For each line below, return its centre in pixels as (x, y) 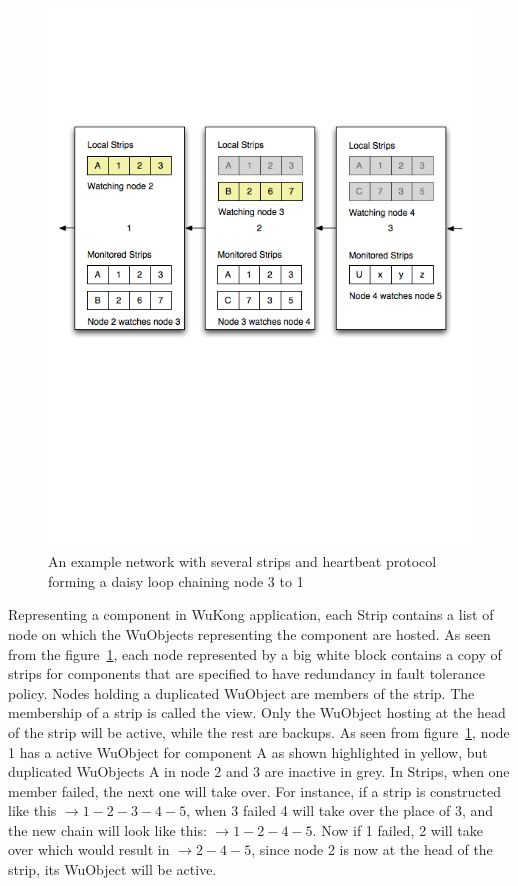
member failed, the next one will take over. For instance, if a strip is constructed (255, 790)
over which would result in (89, 849)
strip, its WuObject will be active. (112, 869)
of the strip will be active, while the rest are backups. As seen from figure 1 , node (259, 731)
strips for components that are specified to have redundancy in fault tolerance (246, 673)
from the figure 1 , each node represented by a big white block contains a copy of (255, 653)
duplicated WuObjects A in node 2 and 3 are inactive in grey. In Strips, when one (259, 771)
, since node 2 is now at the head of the (372, 849)
